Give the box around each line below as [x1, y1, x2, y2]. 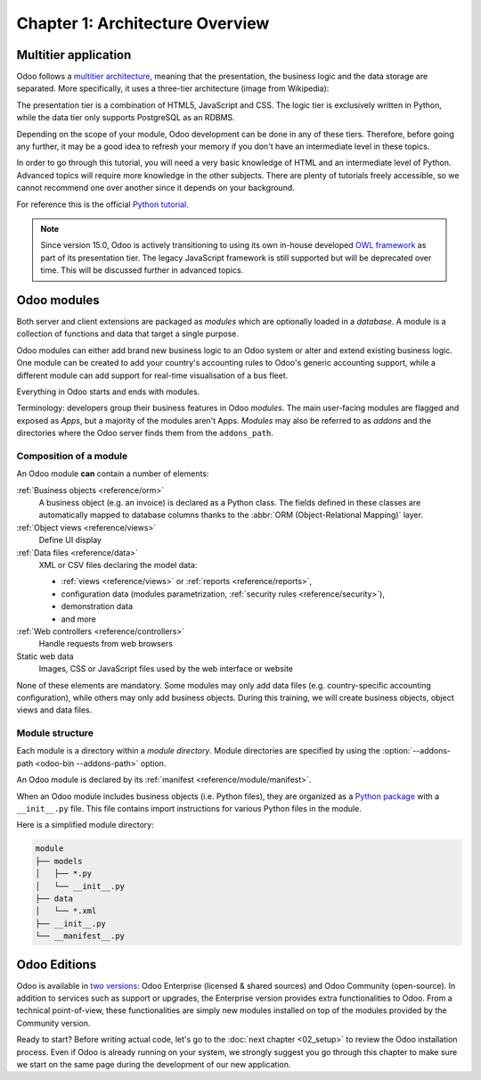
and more [61, 614, 97, 624]
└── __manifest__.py [35, 931, 125, 941]
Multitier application [16, 47, 132, 62]
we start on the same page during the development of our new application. [16, 1059, 291, 1069]
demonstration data [61, 601, 134, 612]
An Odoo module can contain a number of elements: [16, 468, 209, 479]
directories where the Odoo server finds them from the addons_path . [16, 428, 273, 439]
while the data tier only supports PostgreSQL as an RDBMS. [16, 112, 235, 123]
